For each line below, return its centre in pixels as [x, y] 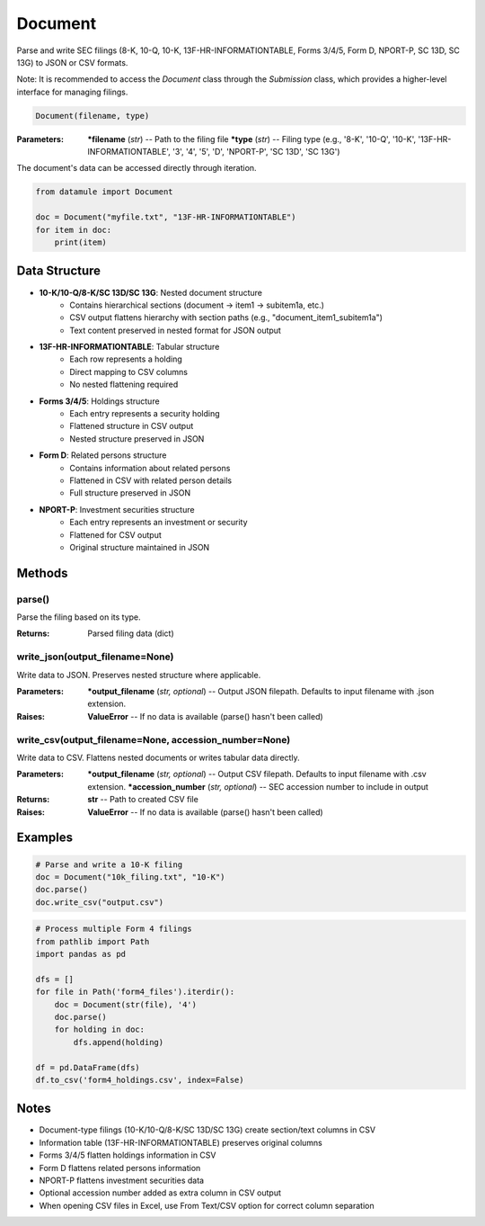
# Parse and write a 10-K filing [109, 864]
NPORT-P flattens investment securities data [122, 1180]
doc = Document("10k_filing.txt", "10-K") [130, 877]
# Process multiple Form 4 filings [114, 929]
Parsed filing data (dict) [131, 633]
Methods [42, 573]
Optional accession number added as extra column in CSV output [160, 1193]
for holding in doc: [100, 1029]
